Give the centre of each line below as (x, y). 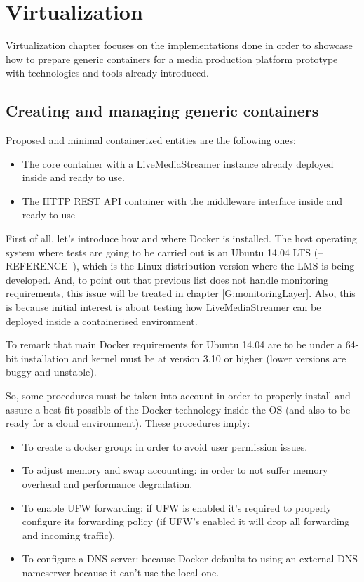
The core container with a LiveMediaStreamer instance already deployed (178, 163)
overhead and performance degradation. (107, 483)
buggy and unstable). (51, 372)
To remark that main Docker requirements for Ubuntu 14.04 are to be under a (174, 344)
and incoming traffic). (69, 535)
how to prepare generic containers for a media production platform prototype (172, 59)
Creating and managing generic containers (162, 111)
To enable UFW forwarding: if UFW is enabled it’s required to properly (177, 507)
